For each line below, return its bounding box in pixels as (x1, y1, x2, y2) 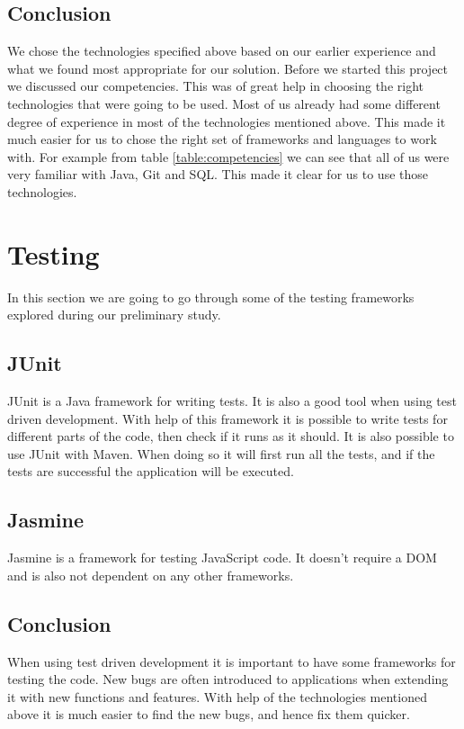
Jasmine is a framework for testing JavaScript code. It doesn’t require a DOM (7, 548, 437, 567)
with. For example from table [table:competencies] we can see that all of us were (7, 147, 450, 166)
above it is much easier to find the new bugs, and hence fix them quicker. (7, 705, 410, 724)
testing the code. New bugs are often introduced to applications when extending (7, 670, 449, 688)
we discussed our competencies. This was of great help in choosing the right (7, 76, 424, 95)
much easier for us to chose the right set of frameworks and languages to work (7, 130, 437, 148)
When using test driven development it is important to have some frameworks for (7, 652, 456, 670)
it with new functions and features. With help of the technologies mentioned (7, 687, 427, 706)
